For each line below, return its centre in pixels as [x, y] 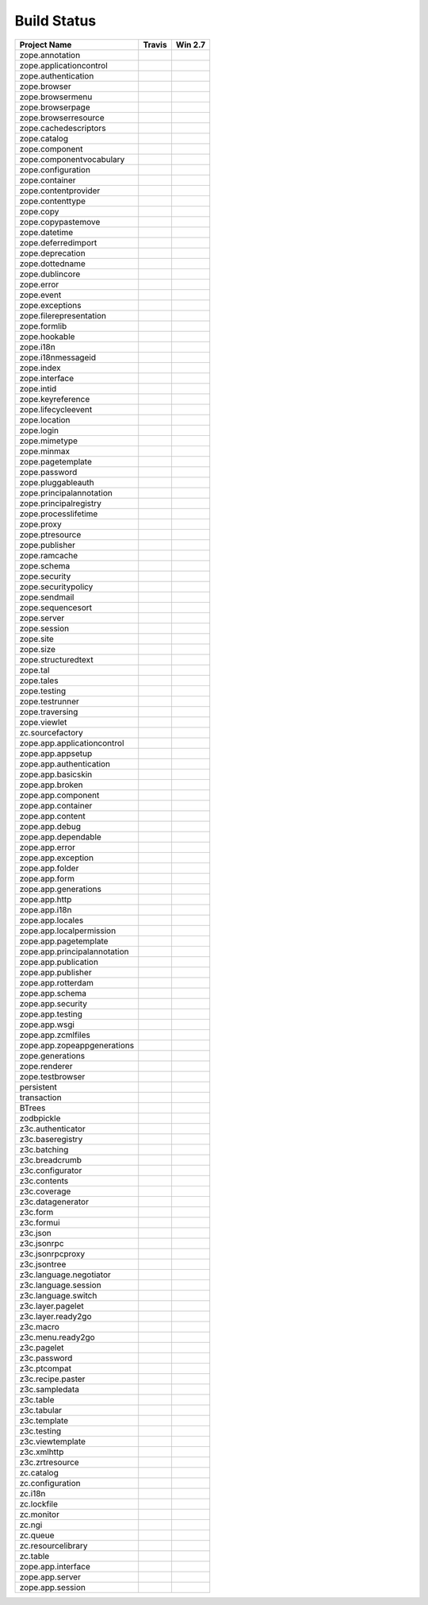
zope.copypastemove [60, 222]
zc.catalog [39, 1472]
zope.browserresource [62, 118]
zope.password [48, 472]
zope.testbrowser [52, 1076]
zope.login [39, 430]
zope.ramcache [49, 555]
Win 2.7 [191, 44]
